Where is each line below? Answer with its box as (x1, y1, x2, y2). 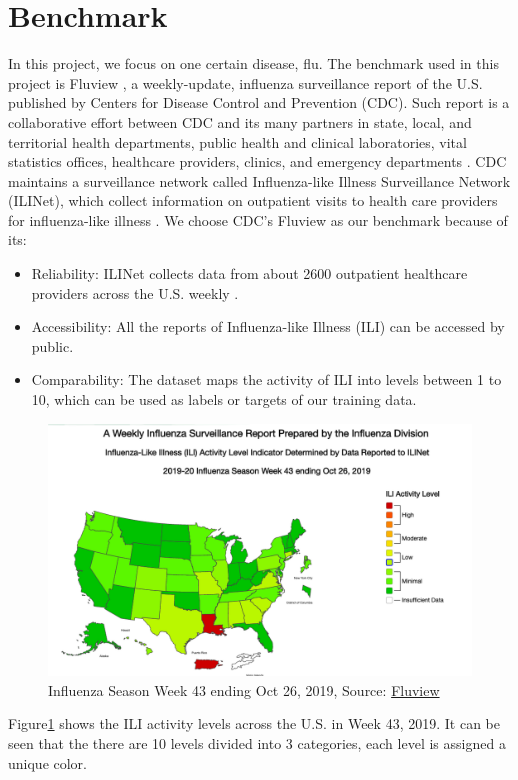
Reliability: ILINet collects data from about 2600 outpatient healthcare (31, 263, 468, 284)
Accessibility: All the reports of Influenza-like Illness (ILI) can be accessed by (31, 316, 505, 337)
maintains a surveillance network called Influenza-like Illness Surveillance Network (8, 170, 511, 191)
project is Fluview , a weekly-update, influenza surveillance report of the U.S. (8, 72, 483, 93)
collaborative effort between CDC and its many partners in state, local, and (8, 111, 472, 132)
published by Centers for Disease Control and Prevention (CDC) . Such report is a (8, 92, 510, 113)
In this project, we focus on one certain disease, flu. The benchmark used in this (8, 53, 499, 74)
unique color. (8, 752, 88, 773)
